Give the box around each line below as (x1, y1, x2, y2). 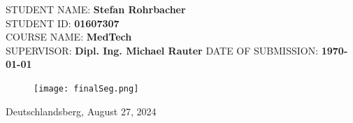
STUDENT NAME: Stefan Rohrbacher (6, 2, 186, 16)
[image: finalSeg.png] (34, 83, 139, 94)
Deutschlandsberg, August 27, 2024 (6, 103, 157, 118)
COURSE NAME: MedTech (6, 29, 132, 44)
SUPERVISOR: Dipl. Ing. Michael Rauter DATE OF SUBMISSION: (6, 43, 319, 57)
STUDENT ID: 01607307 (6, 15, 120, 30)
